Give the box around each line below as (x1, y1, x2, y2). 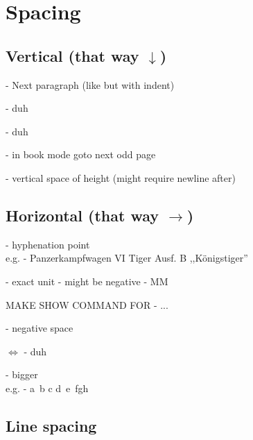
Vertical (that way (6, 44, 139, 66)
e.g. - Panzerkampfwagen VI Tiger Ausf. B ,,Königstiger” (6, 251, 248, 265)
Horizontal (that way (6, 204, 159, 226)
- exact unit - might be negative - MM (6, 273, 168, 288)
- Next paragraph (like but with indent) (6, 77, 175, 92)
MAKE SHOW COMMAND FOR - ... (6, 297, 168, 312)
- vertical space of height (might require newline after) (6, 170, 236, 185)
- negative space (6, 321, 73, 335)
